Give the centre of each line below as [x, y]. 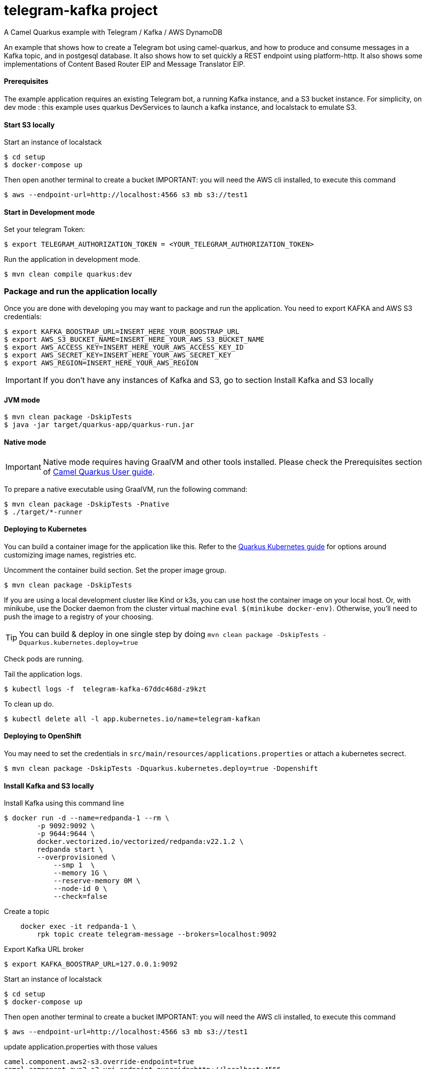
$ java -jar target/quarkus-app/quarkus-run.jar [99, 425]
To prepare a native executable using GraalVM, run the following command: [126, 489]
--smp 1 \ [74, 865]
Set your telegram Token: [45, 229]
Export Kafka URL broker [44, 949]
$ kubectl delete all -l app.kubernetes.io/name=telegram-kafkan [132, 719]
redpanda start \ [70, 850]
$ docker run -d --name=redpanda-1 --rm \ [87, 818]
